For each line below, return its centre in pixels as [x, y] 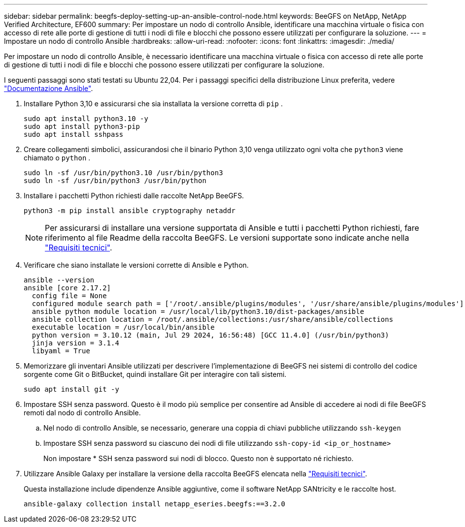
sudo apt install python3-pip [82, 126]
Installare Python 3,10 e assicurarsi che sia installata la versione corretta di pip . [153, 104]
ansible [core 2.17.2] [67, 288]
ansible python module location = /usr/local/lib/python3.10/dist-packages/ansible [198, 311]
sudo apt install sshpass [74, 134]
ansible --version [59, 280]
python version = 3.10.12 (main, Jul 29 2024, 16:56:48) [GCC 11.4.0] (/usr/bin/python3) [210, 335]
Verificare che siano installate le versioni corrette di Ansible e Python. [136, 265]
